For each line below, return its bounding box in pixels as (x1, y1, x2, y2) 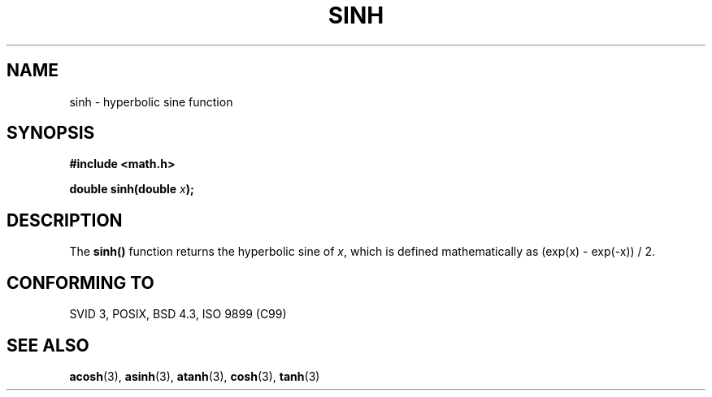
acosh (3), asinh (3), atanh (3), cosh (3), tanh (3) (69, 369, 320, 383)
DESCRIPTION (7, 209, 123, 231)
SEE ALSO (7, 334, 89, 356)
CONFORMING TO (7, 272, 154, 293)
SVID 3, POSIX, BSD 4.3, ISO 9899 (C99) (69, 307, 287, 321)
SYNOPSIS (7, 123, 95, 144)
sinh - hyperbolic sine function (69, 94, 233, 109)
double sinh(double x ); (69, 182, 194, 196)
